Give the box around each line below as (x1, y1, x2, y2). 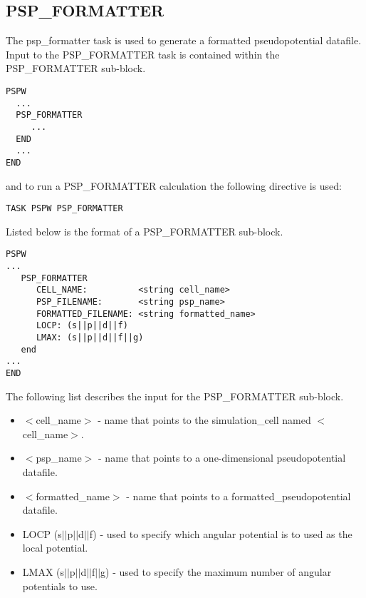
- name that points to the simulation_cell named (98, 412, 311, 427)
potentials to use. (22, 578, 98, 593)
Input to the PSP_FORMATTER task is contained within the (6, 46, 280, 61)
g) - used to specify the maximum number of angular (100, 564, 332, 579)
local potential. (22, 540, 88, 555)
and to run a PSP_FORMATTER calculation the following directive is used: (6, 178, 342, 193)
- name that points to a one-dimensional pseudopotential (98, 450, 346, 465)
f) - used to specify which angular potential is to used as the (89, 526, 352, 541)
